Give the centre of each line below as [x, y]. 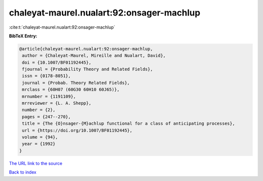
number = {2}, [39, 110]
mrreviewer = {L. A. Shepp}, [57, 103]
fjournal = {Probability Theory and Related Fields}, [87, 69]
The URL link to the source [36, 163]
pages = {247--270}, [47, 117]
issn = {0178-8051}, [47, 76]
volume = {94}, [40, 137]
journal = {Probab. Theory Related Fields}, [76, 83]
